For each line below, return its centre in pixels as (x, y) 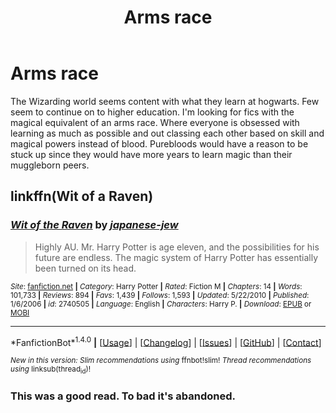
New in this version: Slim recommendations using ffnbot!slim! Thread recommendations (161, 361)
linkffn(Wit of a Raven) (82, 196)
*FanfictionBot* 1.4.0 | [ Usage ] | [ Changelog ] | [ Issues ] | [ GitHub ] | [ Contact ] (166, 341)
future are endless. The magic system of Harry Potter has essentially (176, 257)
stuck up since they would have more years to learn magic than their (151, 154)
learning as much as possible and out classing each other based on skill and (167, 133)
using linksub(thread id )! (50, 370)
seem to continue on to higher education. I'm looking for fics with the (152, 112)
